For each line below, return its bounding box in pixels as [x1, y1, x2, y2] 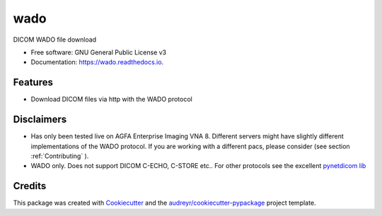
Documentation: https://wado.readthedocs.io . [30, 58, 164, 66]
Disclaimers [13, 114, 67, 126]
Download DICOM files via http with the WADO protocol [30, 95, 192, 104]
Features [13, 76, 53, 88]
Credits [13, 180, 47, 192]
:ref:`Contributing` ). [30, 152, 89, 160]
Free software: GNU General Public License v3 [30, 48, 167, 56]
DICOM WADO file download [13, 35, 97, 44]
